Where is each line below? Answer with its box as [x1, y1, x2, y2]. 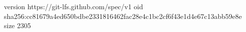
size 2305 [4, 20, 31, 31]
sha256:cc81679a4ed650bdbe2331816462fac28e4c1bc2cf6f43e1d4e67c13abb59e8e [4, 11, 242, 21]
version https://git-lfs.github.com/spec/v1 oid [4, 1, 143, 11]
